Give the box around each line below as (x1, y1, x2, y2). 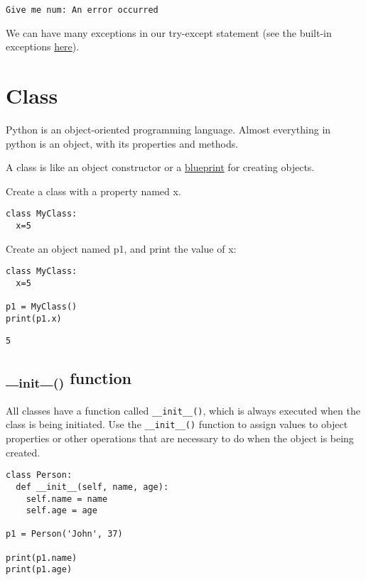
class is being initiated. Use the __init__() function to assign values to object (6, 417, 348, 432)
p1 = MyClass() (6, 302, 77, 312)
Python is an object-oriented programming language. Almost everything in (6, 121, 331, 136)
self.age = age (26, 505, 97, 516)
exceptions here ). (6, 39, 80, 54)
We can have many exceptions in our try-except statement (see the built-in (6, 25, 332, 40)
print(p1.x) (6, 313, 62, 324)
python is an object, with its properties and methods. (6, 136, 239, 151)
